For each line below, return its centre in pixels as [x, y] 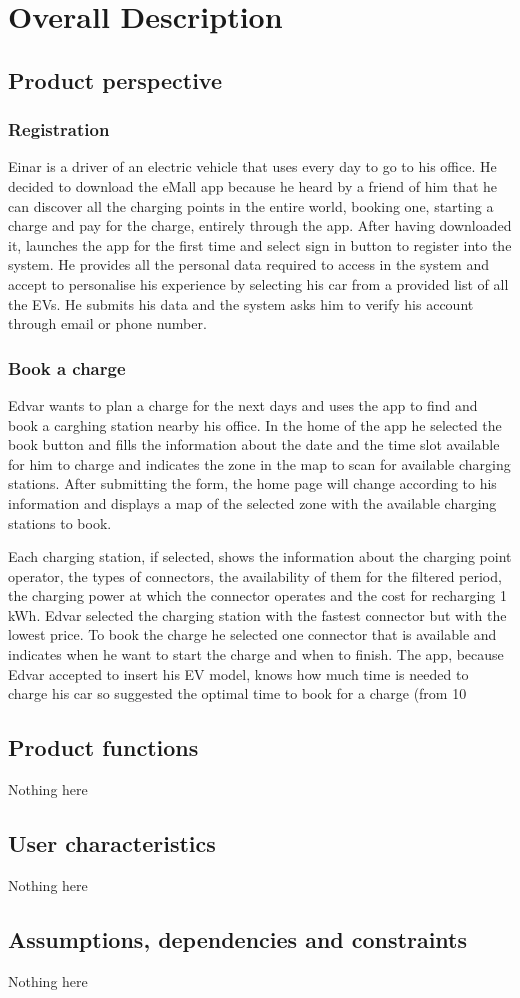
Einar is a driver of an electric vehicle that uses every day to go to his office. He [252, 166]
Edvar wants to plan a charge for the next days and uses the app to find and [243, 404]
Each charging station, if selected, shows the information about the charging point [260, 556]
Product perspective [115, 79]
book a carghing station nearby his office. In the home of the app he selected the [255, 424]
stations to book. [60, 522]
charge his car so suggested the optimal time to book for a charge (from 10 [237, 693]
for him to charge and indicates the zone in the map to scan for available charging [259, 463]
